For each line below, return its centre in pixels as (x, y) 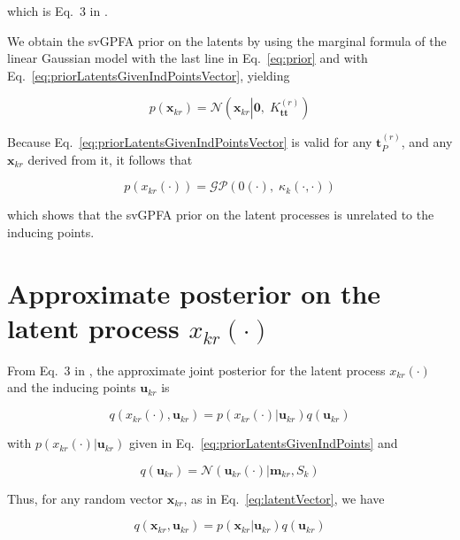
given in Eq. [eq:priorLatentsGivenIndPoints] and (263, 443)
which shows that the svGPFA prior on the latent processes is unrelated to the (221, 215)
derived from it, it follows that (110, 159)
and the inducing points (72, 387)
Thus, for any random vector (85, 498)
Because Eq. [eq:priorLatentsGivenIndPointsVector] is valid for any (190, 142)
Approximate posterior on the (194, 293)
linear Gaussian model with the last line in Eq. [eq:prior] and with (188, 58)
